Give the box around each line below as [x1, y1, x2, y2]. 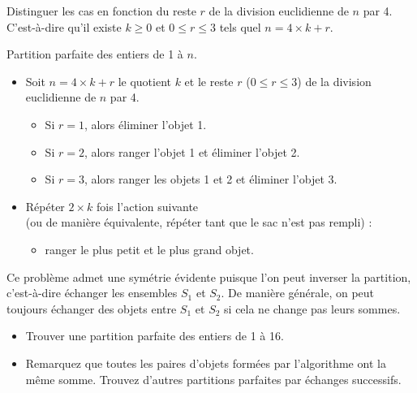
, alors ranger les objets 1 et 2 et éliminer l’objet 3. [84, 171, 337, 188]
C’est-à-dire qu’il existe [6, 18, 122, 35]
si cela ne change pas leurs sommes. [224, 300, 401, 317]
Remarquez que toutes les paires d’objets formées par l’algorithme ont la [25, 354, 386, 371]
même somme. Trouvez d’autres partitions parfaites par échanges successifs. [25, 370, 402, 387]
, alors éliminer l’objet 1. [84, 115, 207, 132]
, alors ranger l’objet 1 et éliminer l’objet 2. [84, 143, 300, 160]
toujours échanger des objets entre [6, 300, 177, 317]
